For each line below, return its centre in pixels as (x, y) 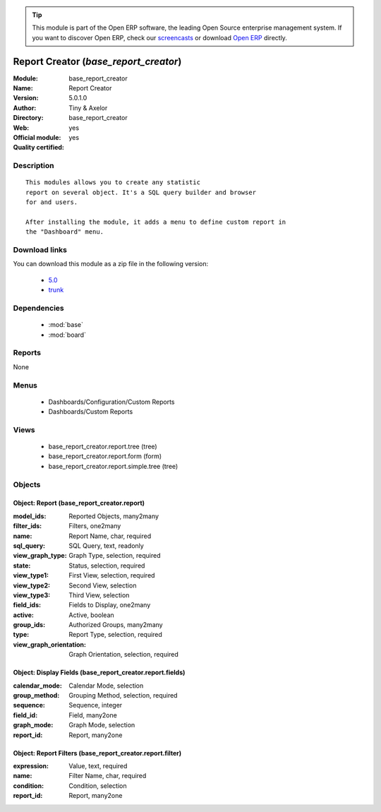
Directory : (28, 118)
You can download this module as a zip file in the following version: (111, 264)
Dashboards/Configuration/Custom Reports (111, 402)
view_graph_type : (40, 556)
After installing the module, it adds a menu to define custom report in (156, 222)
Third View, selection (99, 595)
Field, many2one (93, 715)
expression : (31, 765)
